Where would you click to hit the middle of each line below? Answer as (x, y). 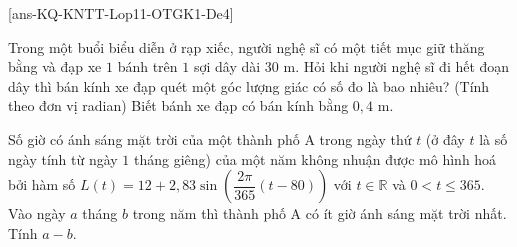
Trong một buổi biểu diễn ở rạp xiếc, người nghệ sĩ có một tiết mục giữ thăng (246, 46)
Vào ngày (37, 213)
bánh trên (147, 66)
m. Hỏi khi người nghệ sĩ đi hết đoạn (396, 66)
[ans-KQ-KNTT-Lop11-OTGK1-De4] (121, 13)
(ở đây (445, 138)
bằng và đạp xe (55, 66)
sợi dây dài (227, 66)
